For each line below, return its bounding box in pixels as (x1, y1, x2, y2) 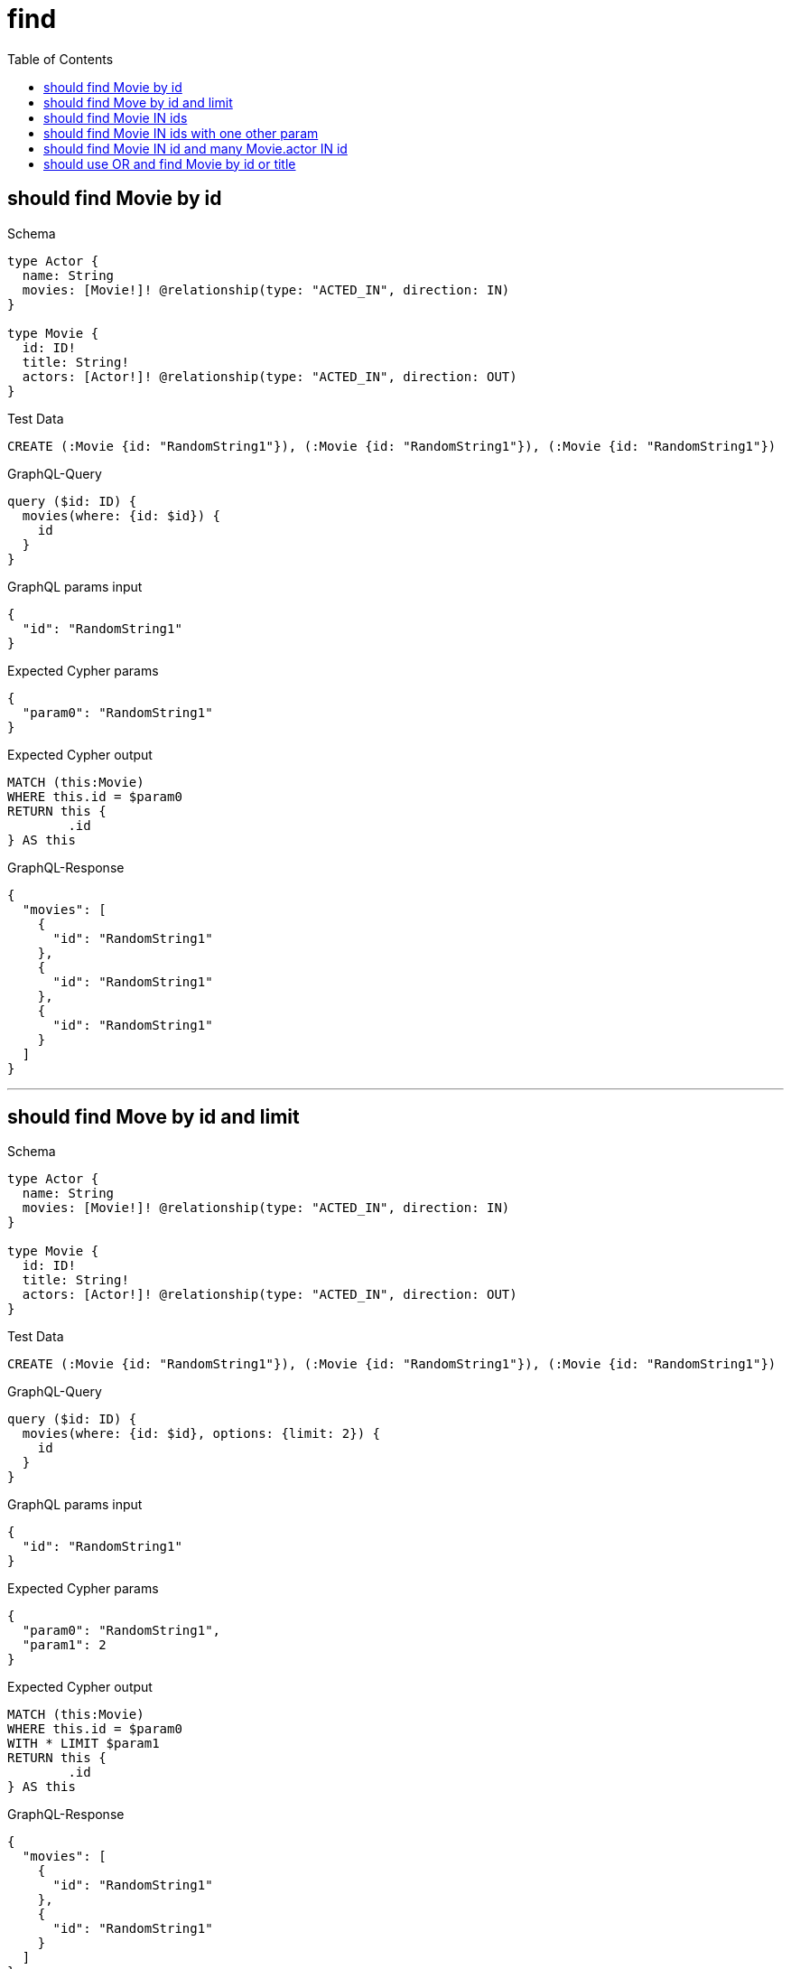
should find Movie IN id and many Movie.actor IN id (43, 140, 348, 156)
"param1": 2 (22, 1638, 107, 1653)
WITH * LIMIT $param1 (7, 1736, 160, 1751)
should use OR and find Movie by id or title (43, 155, 296, 172)
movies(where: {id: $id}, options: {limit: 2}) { (22, 1426, 381, 1442)
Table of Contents (7, 51, 114, 67)
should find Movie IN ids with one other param (43, 125, 319, 141)
